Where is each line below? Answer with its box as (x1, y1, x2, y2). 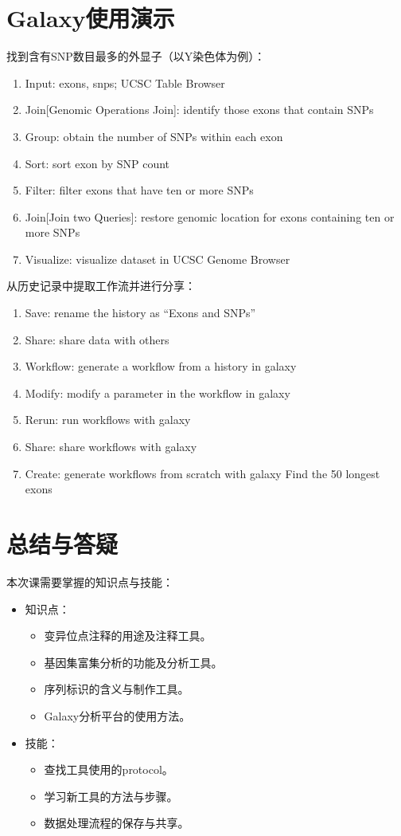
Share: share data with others (25, 331, 169, 347)
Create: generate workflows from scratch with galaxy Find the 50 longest (25, 465, 380, 481)
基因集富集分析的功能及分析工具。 (44, 653, 223, 670)
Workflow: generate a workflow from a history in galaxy (25, 358, 297, 375)
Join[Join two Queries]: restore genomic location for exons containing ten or (25, 208, 395, 225)
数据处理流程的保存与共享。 (44, 814, 189, 831)
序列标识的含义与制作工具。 (44, 681, 189, 697)
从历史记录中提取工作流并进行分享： (6, 277, 196, 294)
